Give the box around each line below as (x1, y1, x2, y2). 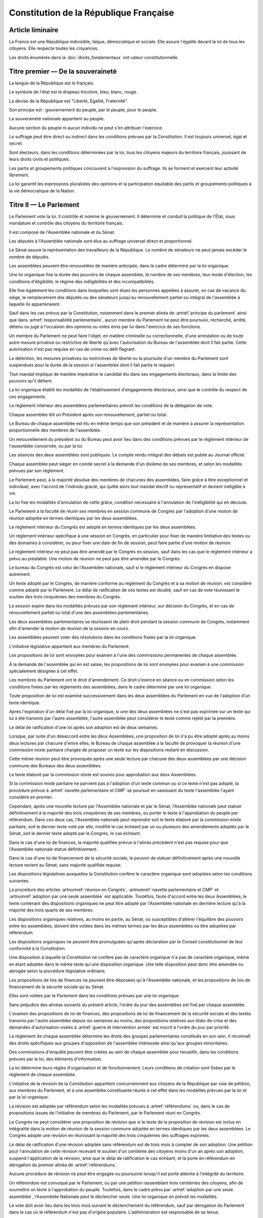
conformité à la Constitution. (9, 946, 66, 952)
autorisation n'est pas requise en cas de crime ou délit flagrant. (9, 346, 136, 352)
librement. (9, 172, 29, 178)
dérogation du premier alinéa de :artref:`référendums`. (9, 1162, 118, 1168)
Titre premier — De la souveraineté (9, 67, 117, 76)
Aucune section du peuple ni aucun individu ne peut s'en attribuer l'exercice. (9, 125, 163, 131)
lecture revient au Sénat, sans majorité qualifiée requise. (9, 862, 122, 868)
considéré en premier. (9, 794, 53, 800)
